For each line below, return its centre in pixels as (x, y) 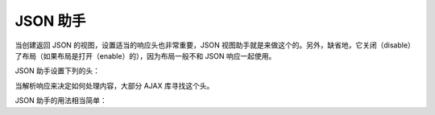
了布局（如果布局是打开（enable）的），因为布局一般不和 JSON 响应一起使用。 (145, 55)
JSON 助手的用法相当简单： (61, 101)
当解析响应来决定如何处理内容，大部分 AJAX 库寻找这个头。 (114, 85)
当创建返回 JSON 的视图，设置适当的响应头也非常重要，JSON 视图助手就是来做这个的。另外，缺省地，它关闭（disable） (215, 45)
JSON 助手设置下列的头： (58, 71)
